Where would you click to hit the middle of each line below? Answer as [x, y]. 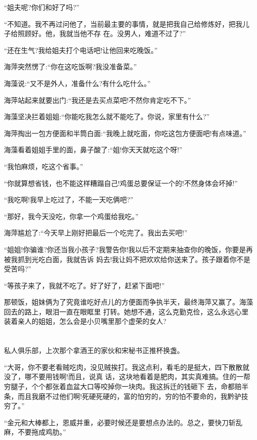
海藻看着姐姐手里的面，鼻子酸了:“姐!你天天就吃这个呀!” [93, 150]
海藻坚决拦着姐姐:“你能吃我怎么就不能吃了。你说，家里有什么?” [107, 116]
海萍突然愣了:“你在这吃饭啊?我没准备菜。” [70, 66]
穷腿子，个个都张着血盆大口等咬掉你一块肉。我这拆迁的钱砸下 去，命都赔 [123, 386]
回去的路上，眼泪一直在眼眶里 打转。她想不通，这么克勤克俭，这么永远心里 [126, 311]
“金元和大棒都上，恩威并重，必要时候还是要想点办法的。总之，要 [109, 422]
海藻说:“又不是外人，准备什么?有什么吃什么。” [77, 83]
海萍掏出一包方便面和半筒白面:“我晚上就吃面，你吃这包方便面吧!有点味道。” [125, 133]
